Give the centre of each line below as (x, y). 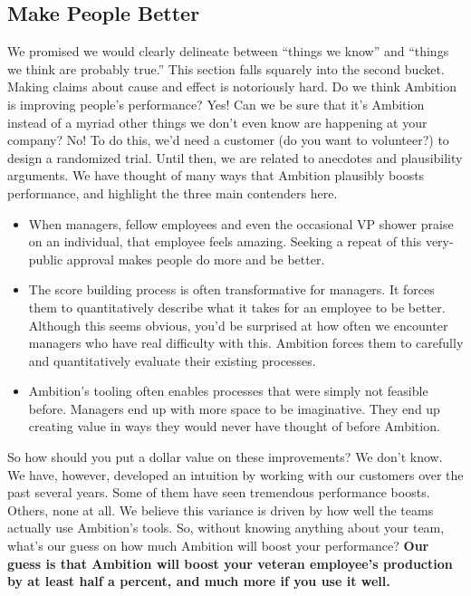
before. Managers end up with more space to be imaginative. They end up (234, 408)
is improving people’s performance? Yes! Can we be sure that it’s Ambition (216, 104)
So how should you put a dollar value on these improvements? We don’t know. (225, 457)
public (46, 259)
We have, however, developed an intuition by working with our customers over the (235, 474)
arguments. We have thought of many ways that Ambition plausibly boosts (216, 175)
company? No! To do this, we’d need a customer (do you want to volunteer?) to (228, 140)
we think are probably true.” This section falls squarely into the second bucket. (226, 68)
